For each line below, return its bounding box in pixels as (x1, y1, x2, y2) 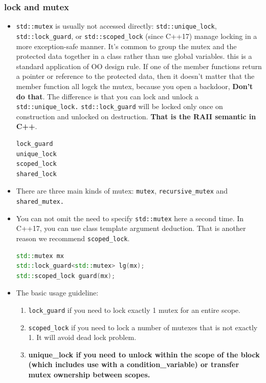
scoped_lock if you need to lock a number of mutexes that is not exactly (28, 322, 258, 332)
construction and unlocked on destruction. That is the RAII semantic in (16, 111, 256, 121)
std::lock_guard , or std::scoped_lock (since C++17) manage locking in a (16, 30, 257, 41)
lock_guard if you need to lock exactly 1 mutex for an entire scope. (28, 304, 240, 315)
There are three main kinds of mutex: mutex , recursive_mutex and (16, 185, 228, 196)
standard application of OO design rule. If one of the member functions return (16, 60, 262, 71)
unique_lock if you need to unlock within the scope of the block (28, 349, 260, 359)
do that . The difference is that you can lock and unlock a (16, 91, 199, 101)
